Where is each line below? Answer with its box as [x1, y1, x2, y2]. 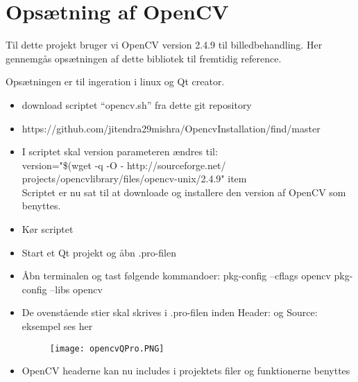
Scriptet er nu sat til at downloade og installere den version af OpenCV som [22, 184, 346, 199]
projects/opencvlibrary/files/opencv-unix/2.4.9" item [22, 171, 247, 186]
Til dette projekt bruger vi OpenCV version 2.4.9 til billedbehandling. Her [6, 37, 323, 52]
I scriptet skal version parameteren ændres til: [22, 144, 218, 159]
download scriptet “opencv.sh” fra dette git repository [22, 97, 252, 112]
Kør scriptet [22, 222, 74, 236]
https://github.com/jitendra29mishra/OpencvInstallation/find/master [22, 121, 321, 135]
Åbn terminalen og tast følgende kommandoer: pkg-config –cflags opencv [22, 268, 331, 283]
